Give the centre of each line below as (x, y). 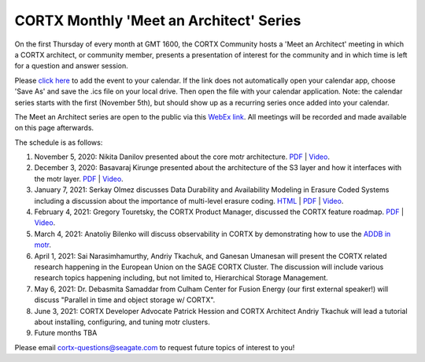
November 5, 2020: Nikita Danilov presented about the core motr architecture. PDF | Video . (182, 157)
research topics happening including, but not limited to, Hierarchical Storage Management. (181, 278)
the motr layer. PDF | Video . (79, 179)
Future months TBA (66, 333)
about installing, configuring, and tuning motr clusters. (122, 322)
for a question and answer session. (72, 66)
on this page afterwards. (54, 128)
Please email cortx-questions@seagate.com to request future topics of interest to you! (155, 347)
